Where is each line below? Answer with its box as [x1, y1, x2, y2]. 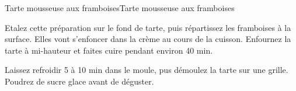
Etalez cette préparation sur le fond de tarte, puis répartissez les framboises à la [5, 21, 291, 33]
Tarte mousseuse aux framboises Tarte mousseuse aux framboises [5, 2, 235, 13]
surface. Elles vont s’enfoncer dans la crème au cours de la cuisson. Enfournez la [5, 33, 291, 45]
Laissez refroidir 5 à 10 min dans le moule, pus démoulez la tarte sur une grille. [5, 64, 288, 76]
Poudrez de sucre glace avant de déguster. [5, 75, 154, 87]
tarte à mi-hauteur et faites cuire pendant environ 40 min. [5, 44, 213, 56]
